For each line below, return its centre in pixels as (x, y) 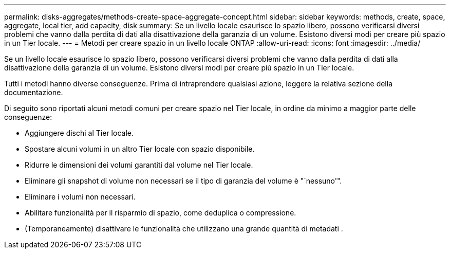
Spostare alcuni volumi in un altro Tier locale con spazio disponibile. (140, 149)
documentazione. (34, 92)
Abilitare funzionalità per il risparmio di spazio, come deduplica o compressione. (161, 213)
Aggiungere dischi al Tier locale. (79, 133)
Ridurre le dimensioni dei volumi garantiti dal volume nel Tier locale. (139, 165)
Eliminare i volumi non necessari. (80, 197)
